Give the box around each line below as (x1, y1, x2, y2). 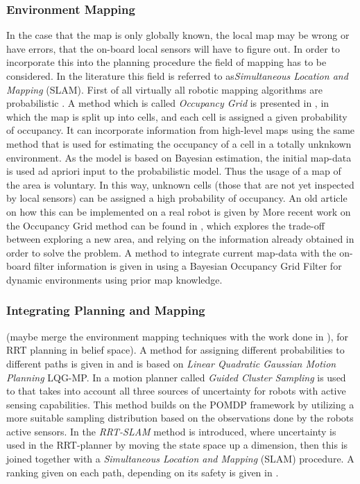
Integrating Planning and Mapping (6, 302, 205, 319)
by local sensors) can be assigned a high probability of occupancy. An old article (6, 191, 348, 205)
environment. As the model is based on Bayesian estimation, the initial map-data (6, 150, 352, 164)
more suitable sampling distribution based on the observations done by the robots (6, 410, 354, 425)
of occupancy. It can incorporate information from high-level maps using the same (6, 123, 355, 137)
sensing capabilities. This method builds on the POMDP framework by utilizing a (6, 397, 354, 411)
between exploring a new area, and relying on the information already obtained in (6, 232, 354, 246)
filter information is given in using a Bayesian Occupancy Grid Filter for (34, 259, 342, 273)
